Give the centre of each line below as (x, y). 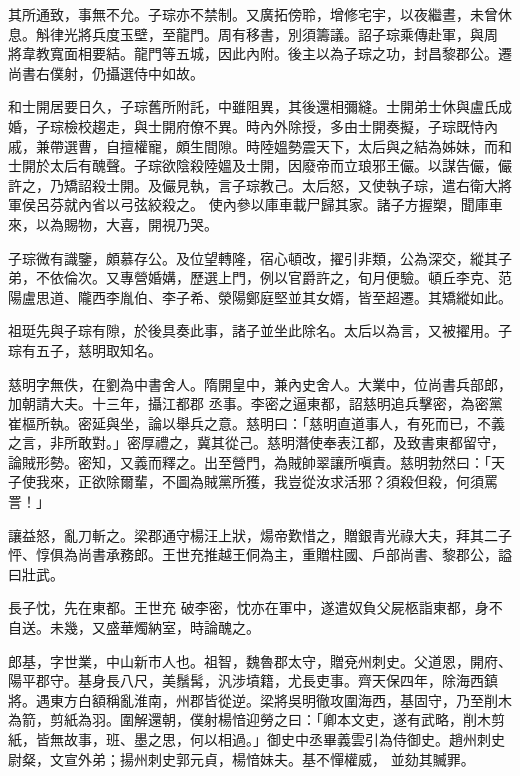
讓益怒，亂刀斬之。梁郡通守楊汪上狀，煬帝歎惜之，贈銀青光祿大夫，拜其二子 (260, 534)
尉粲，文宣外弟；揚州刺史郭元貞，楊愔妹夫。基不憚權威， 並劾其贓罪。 (241, 758)
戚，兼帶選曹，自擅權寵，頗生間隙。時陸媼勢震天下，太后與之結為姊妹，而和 (260, 145)
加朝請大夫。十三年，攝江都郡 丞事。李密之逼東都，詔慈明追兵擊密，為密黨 (255, 403)
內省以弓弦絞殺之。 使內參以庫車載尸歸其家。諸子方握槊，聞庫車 (290, 204)
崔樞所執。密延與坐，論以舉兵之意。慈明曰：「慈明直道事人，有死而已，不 (249, 422)
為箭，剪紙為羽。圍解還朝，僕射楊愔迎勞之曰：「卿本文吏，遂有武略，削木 (249, 719)
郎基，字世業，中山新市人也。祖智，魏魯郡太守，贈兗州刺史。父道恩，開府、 (260, 660)
